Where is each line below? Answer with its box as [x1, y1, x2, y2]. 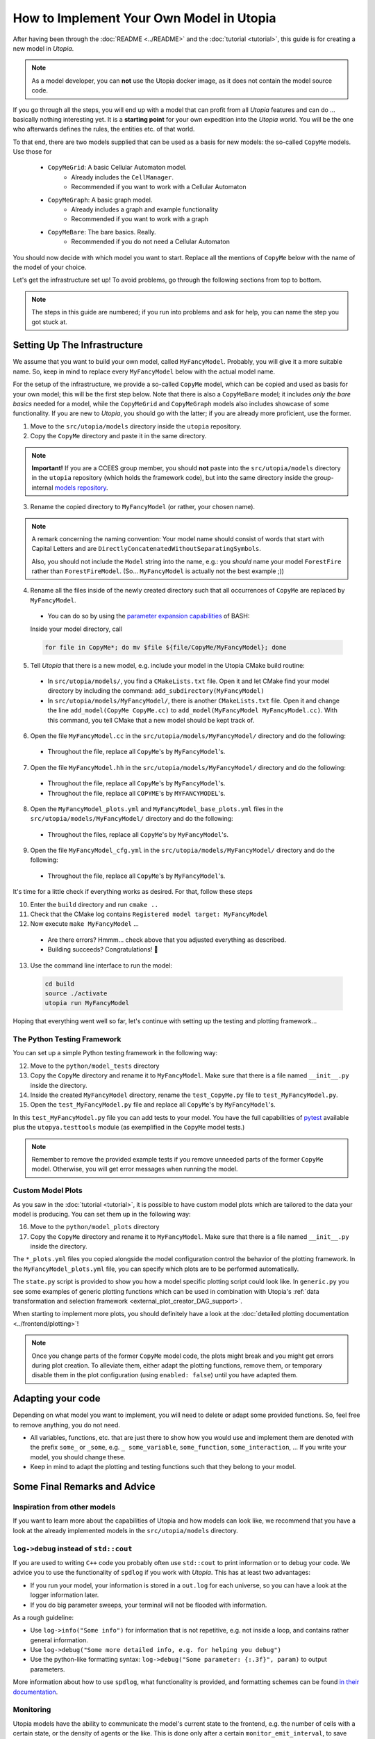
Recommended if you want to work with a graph [71, 215, 208, 223]
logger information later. [30, 1591, 99, 1599]
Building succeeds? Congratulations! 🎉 [47, 945, 158, 954]
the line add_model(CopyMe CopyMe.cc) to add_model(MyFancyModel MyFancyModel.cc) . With [47, 706, 338, 714]
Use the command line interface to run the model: [30, 961, 173, 970]
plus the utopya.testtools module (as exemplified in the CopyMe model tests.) [12, 1123, 245, 1132]
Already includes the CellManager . [71, 173, 174, 181]
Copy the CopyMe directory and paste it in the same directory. [30, 432, 207, 440]
